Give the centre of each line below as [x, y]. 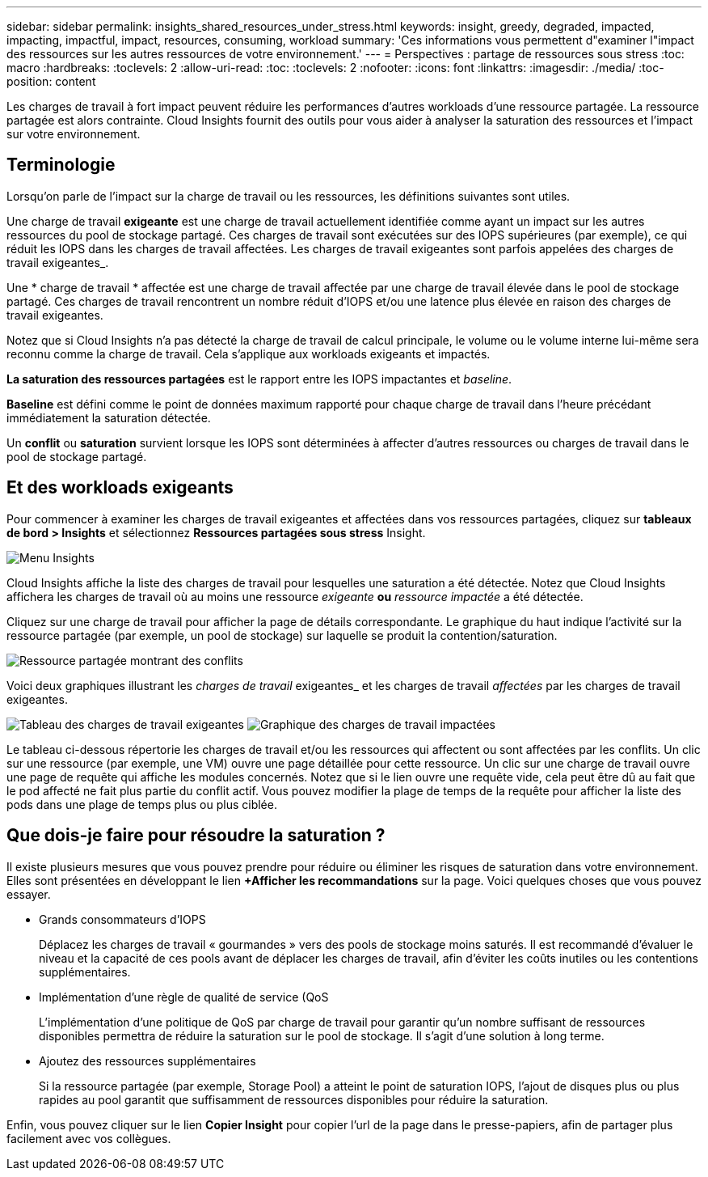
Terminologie [61, 165]
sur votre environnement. [74, 134]
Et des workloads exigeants [120, 488]
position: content [51, 81]
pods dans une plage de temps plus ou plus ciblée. [142, 804]
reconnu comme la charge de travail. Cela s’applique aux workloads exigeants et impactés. [249, 354]
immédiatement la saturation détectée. [109, 417]
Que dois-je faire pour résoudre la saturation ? [196, 836]
